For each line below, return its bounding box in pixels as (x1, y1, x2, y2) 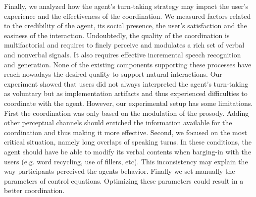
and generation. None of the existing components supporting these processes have (4, 59, 252, 69)
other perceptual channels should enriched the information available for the (4, 117, 232, 128)
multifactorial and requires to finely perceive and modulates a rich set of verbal (4, 40, 245, 50)
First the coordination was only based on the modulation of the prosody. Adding (4, 107, 249, 118)
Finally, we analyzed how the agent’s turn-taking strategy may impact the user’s (4, 1, 249, 11)
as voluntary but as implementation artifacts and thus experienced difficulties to (4, 88, 248, 98)
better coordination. (4, 185, 65, 196)
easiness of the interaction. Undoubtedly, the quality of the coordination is (4, 30, 230, 40)
